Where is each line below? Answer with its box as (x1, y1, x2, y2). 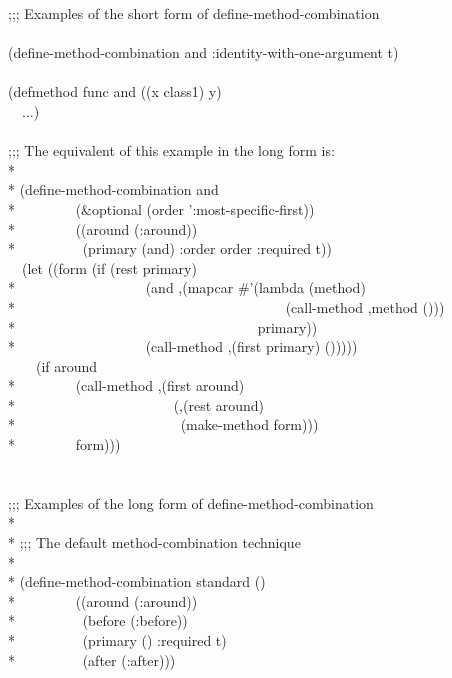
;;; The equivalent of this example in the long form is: (8, 140, 335, 161)
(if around (35, 355, 98, 376)
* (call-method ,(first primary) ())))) (8, 336, 358, 357)
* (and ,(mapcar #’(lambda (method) (8, 277, 366, 298)
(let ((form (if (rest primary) (21, 257, 197, 278)
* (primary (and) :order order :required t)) (8, 238, 332, 259)
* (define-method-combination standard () (8, 571, 266, 592)
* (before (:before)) (8, 610, 188, 631)
